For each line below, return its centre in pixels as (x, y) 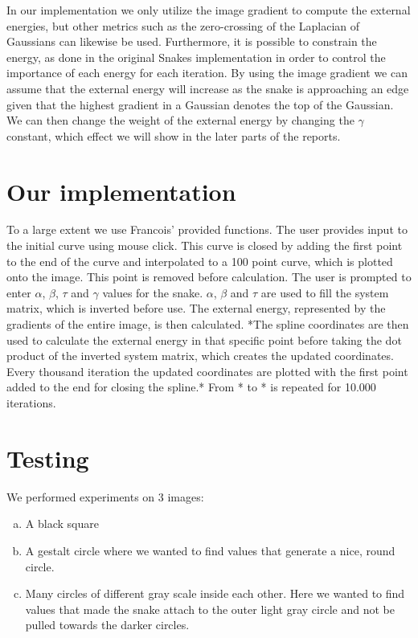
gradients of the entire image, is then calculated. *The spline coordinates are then (208, 324)
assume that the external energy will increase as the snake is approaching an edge (208, 88)
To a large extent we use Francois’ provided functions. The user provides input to (207, 229)
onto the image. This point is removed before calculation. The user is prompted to (209, 277)
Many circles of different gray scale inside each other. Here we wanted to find (215, 593)
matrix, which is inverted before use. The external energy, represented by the (196, 308)
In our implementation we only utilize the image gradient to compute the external (209, 10)
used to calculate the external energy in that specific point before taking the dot (204, 339)
